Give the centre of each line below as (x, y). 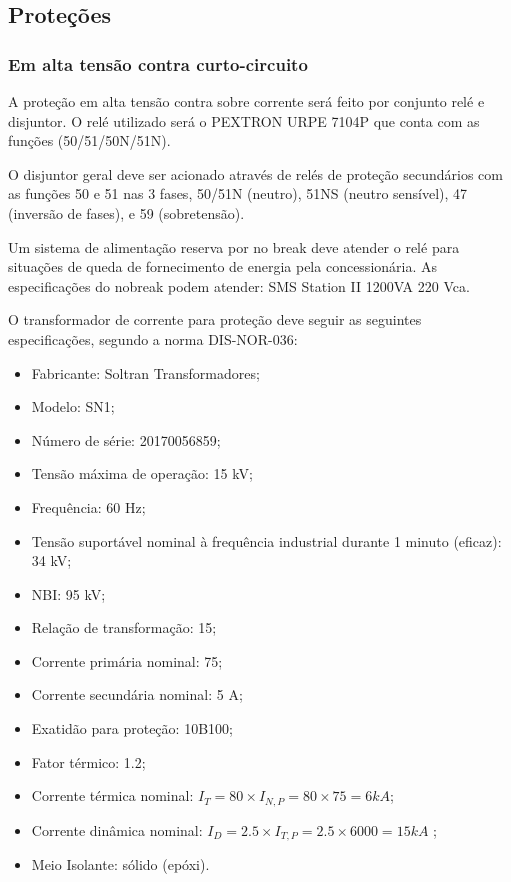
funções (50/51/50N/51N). (89, 140)
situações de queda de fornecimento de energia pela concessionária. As (223, 266)
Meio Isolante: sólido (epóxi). (120, 864)
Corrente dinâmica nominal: (117, 829)
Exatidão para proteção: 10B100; (132, 728)
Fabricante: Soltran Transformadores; (145, 372)
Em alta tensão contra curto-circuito (158, 63)
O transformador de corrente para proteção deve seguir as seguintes (215, 319)
